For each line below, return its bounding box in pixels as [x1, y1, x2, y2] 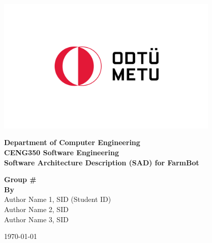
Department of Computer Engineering [4, 137, 141, 148]
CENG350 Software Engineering [4, 147, 119, 158]
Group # [4, 174, 37, 185]
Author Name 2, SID [4, 204, 69, 215]
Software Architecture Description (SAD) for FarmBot [4, 157, 199, 167]
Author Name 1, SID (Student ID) [4, 194, 111, 204]
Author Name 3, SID [4, 214, 69, 224]
